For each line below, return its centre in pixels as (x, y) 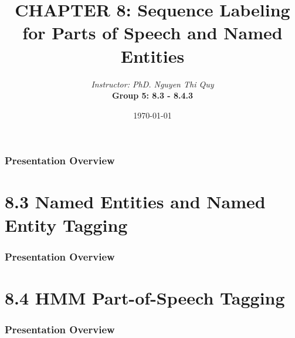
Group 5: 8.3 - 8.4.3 (152, 95)
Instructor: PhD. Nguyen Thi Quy (152, 84)
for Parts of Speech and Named (152, 33)
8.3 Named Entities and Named (135, 202)
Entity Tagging (66, 224)
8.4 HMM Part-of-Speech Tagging (145, 297)
